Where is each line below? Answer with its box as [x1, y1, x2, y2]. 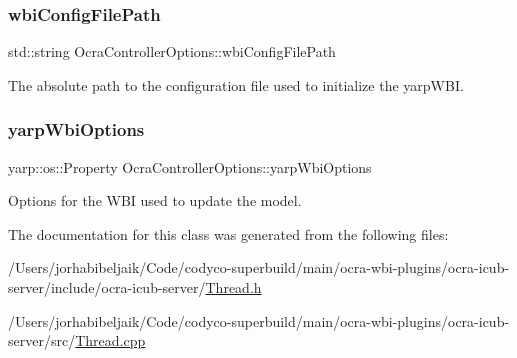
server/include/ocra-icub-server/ [8, 277, 206, 297]
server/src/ [8, 330, 76, 351]
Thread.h [205, 277, 262, 297]
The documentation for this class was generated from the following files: [8, 223, 449, 244]
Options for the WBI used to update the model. [8, 190, 302, 211]
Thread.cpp [75, 330, 146, 351]
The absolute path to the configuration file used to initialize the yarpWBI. [8, 74, 464, 95]
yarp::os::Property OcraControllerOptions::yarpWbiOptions [8, 156, 372, 177]
